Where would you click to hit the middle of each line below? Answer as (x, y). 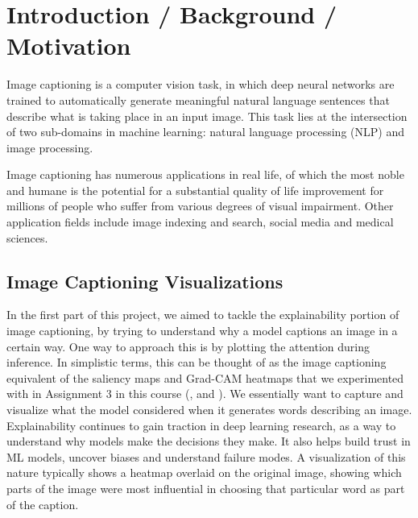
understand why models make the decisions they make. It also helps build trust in (209, 441)
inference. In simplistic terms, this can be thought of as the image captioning (197, 362)
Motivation (69, 46)
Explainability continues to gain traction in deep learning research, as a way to (201, 425)
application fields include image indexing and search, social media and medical (200, 222)
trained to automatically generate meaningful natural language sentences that (198, 99)
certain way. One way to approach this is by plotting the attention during (188, 346)
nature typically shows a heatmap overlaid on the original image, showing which (204, 472)
